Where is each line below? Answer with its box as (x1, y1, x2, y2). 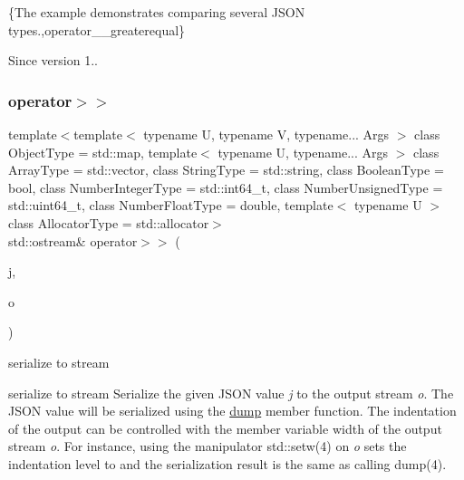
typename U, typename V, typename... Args (143, 125, 390, 143)
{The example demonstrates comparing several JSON (8, 3, 305, 21)
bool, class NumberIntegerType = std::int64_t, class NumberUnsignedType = (8, 178, 443, 197)
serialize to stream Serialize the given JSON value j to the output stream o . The (8, 383, 454, 402)
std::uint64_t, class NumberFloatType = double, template (8, 196, 333, 215)
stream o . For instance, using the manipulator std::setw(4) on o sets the (8, 437, 407, 456)
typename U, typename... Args (217, 142, 389, 161)
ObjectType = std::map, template (8, 142, 198, 161)
